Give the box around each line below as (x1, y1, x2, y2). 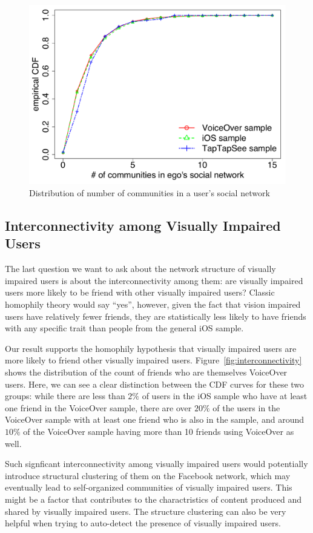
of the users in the (213, 401, 280, 414)
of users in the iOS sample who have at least (142, 389, 308, 402)
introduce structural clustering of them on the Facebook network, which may (5, 469, 291, 482)
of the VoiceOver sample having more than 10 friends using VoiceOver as (23, 425, 294, 437)
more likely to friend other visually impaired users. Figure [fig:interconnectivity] (5, 354, 302, 366)
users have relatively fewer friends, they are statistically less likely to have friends (5, 310, 306, 322)
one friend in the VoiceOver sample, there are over (5, 401, 192, 414)
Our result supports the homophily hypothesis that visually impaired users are (5, 342, 297, 354)
